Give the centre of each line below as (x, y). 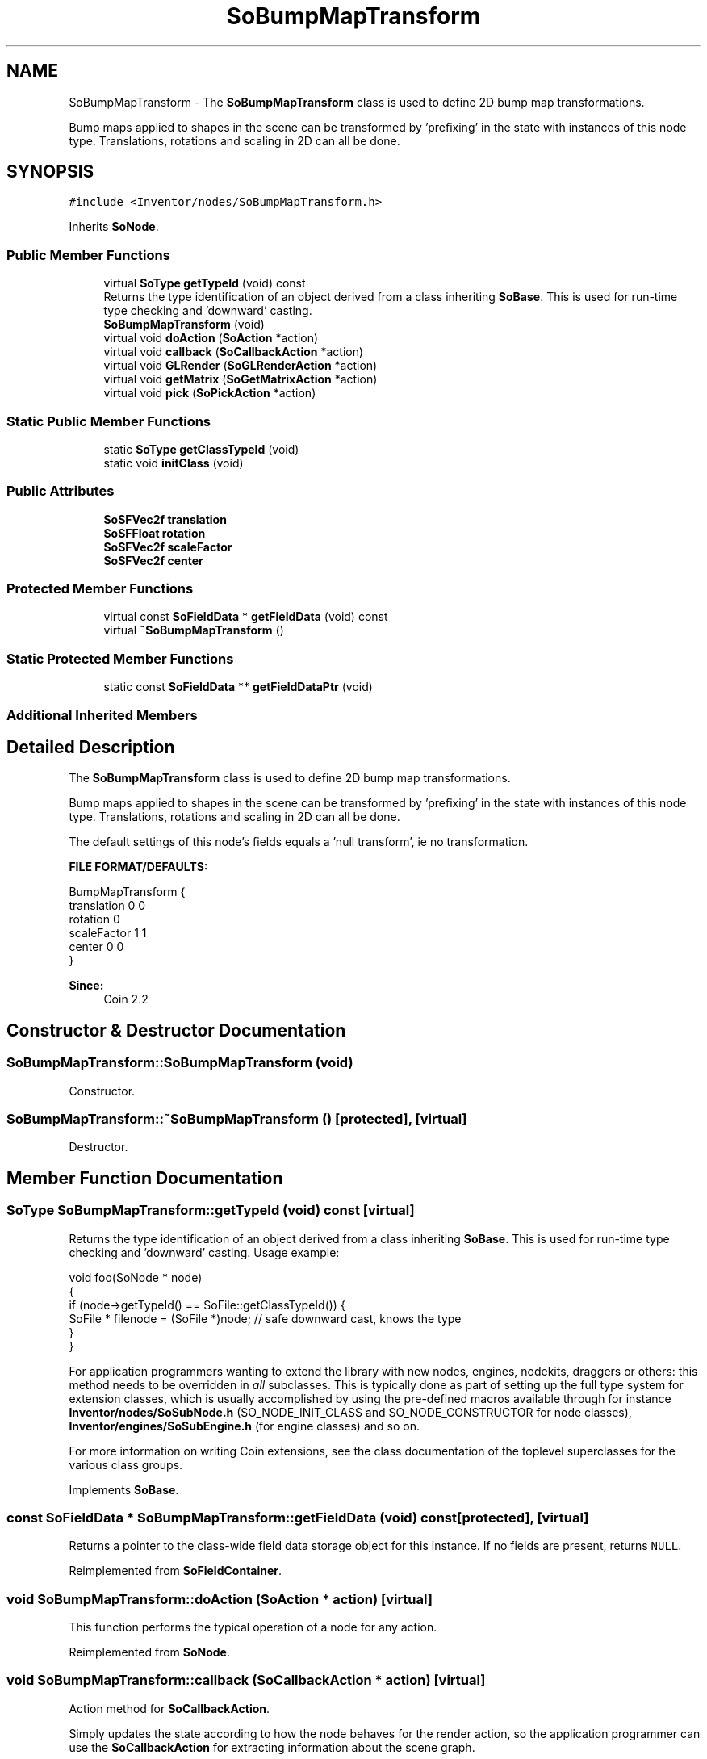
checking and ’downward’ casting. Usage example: (204, 1252)
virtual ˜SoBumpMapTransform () (194, 630)
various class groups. (126, 1464)
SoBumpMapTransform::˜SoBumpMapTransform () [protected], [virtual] (237, 1119)
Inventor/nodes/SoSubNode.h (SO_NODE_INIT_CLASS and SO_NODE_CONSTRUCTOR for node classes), (350, 1412)
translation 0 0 (107, 906)
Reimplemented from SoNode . (149, 1652)
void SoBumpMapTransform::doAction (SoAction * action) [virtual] (220, 1599)
